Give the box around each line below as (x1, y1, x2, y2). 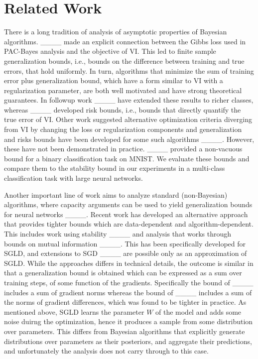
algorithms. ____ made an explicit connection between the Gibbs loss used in (4, 36, 246, 46)
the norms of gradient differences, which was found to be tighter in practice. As (4, 297, 247, 307)
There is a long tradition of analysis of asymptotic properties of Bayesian (4, 26, 227, 37)
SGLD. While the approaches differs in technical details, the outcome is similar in (4, 257, 254, 268)
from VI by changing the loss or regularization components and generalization (4, 124, 242, 134)
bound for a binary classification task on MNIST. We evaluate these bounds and (4, 153, 250, 163)
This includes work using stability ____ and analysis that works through (4, 229, 232, 239)
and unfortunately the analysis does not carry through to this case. (4, 346, 209, 356)
